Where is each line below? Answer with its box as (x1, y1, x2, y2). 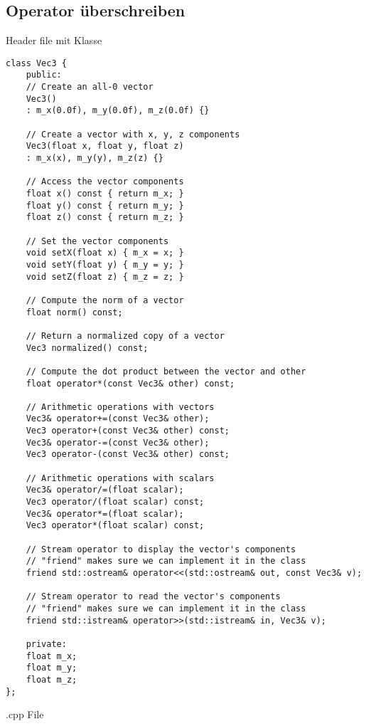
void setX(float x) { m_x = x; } (26, 248, 184, 258)
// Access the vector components (26, 177, 184, 187)
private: (26, 638, 67, 649)
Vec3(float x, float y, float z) (26, 141, 184, 152)
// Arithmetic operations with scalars (26, 473, 215, 483)
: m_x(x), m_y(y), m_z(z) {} (26, 153, 163, 164)
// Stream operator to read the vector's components (26, 591, 281, 602)
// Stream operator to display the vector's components (26, 544, 296, 554)
